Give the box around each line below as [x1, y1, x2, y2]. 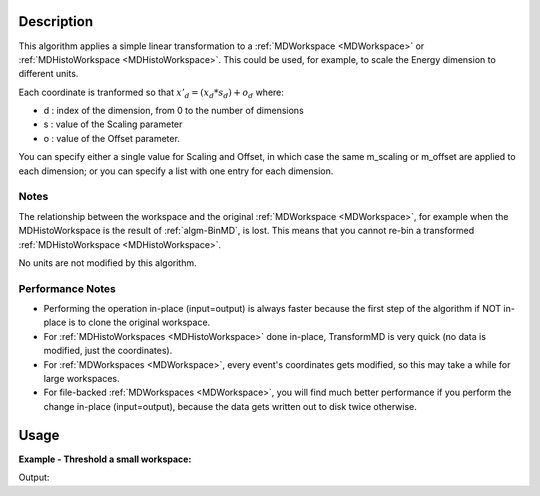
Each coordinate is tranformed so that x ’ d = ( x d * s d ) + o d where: [18, 86, 285, 100]
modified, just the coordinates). [43, 345, 173, 357]
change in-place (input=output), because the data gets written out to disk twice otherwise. [43, 400, 417, 412]
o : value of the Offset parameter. [43, 132, 180, 144]
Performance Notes [18, 281, 117, 295]
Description [18, 13, 94, 30]
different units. [18, 68, 79, 80]
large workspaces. [43, 373, 120, 385]
